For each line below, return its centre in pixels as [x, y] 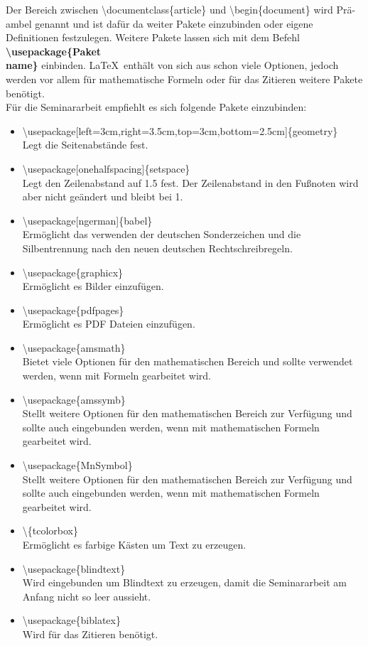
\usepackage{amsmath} [74, 347]
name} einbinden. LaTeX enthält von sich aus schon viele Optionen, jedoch [172, 65]
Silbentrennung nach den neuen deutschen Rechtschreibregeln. [157, 248]
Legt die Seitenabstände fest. [85, 145]
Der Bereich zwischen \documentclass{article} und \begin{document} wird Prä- [181, 9]
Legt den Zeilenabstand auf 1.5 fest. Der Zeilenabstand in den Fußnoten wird [190, 182]
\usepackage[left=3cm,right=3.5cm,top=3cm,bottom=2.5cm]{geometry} [180, 130]
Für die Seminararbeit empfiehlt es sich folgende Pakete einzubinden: [156, 107]
